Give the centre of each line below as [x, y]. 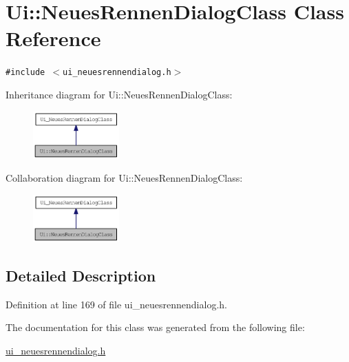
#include [25, 73]
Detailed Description [81, 276]
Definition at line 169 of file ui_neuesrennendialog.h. [116, 304]
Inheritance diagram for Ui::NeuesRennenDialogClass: [119, 94]
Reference [53, 38]
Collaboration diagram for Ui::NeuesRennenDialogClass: [124, 178]
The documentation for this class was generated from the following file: [155, 327]
